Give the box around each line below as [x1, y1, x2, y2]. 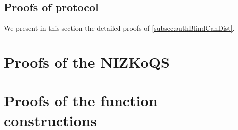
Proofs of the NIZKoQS [4, 51, 170, 72]
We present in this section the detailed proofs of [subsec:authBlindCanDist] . [4, 23, 235, 33]
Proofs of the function [4, 90, 158, 111]
